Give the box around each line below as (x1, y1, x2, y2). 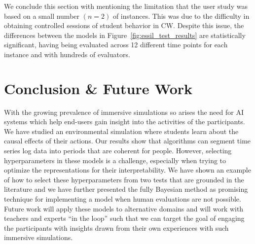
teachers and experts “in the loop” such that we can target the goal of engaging (4, 213, 245, 223)
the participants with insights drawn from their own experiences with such (4, 222, 229, 233)
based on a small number (4, 10, 80, 21)
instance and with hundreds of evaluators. (4, 49, 130, 59)
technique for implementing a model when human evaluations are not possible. (4, 194, 241, 204)
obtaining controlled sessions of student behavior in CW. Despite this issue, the (4, 20, 244, 31)
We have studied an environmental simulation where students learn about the (4, 126, 239, 136)
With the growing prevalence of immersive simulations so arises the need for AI (4, 106, 244, 117)
